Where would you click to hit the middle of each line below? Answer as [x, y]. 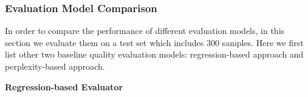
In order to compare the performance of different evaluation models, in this [145, 31]
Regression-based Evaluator [64, 86]
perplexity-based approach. [55, 66]
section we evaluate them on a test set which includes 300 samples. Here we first [154, 42]
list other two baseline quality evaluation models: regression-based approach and [154, 54]
